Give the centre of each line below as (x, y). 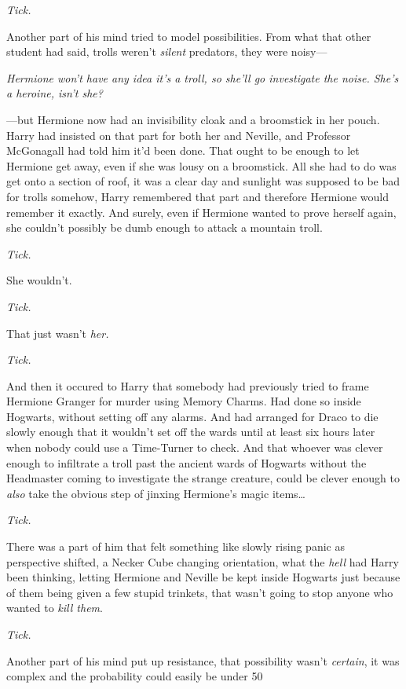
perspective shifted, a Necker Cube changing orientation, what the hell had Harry (203, 561)
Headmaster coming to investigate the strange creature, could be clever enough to (203, 478)
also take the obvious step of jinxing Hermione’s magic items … (156, 493)
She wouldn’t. (39, 280)
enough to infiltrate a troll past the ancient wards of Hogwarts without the (187, 462)
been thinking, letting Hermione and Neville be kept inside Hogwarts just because (203, 577)
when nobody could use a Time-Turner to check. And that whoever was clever (195, 447)
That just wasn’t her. (58, 333)
